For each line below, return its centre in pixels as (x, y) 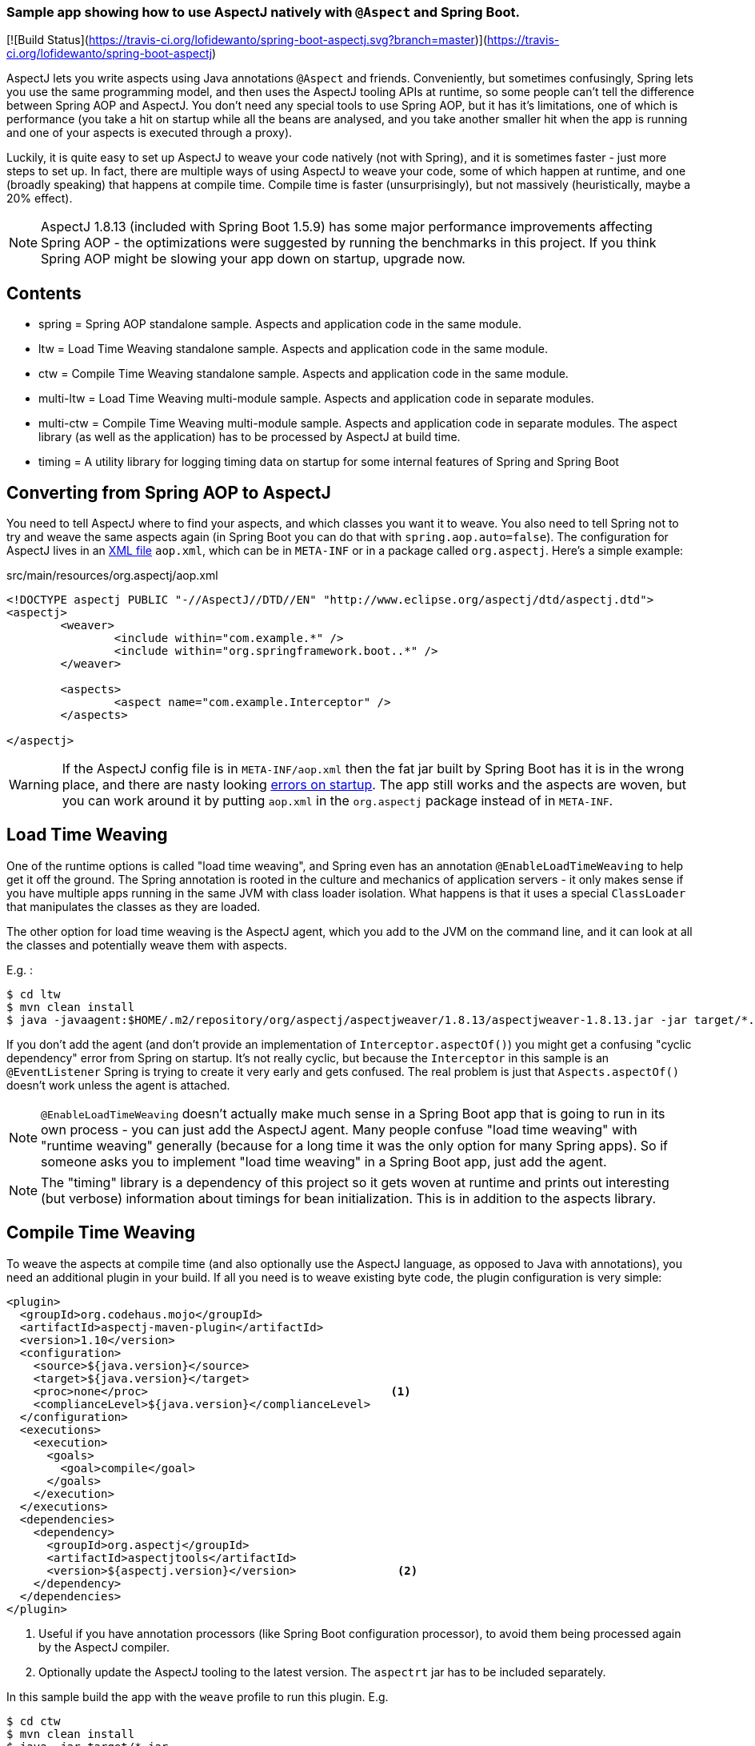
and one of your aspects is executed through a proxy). (150, 133)
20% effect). (40, 199)
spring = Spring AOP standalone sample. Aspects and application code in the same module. (280, 324)
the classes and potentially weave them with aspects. (147, 945)
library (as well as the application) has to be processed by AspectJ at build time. (250, 437)
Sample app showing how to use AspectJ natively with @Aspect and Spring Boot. (263, 12)
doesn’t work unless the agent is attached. (118, 1085)
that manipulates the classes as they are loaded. (134, 906)
